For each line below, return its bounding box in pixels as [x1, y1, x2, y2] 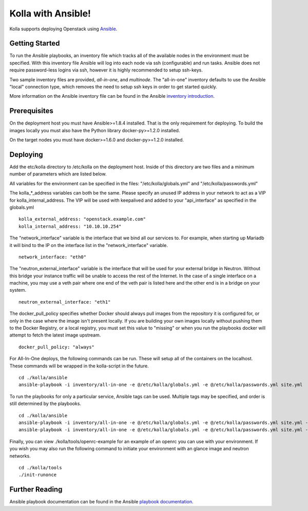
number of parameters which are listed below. [9, 171, 107, 177]
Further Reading [9, 485, 63, 494]
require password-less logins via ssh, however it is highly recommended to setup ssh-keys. [9, 67, 203, 73]
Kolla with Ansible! [9, 8, 91, 19]
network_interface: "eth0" [18, 254, 87, 260]
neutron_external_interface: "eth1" [18, 299, 111, 305]
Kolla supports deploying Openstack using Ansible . [9, 26, 118, 32]
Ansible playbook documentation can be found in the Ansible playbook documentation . [9, 499, 194, 505]
